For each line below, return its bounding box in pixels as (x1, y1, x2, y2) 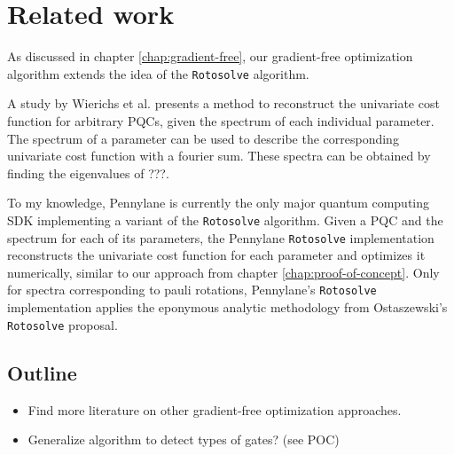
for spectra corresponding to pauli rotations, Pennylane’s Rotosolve (7, 280, 377, 299)
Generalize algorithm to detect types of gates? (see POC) (27, 430, 340, 449)
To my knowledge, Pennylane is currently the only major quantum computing (7, 193, 430, 212)
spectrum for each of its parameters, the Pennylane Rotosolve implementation (7, 228, 434, 247)
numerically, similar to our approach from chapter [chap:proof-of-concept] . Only (7, 263, 440, 281)
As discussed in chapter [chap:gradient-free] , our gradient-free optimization (7, 47, 413, 66)
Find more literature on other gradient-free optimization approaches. (27, 400, 402, 419)
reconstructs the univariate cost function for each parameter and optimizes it (7, 246, 426, 264)
